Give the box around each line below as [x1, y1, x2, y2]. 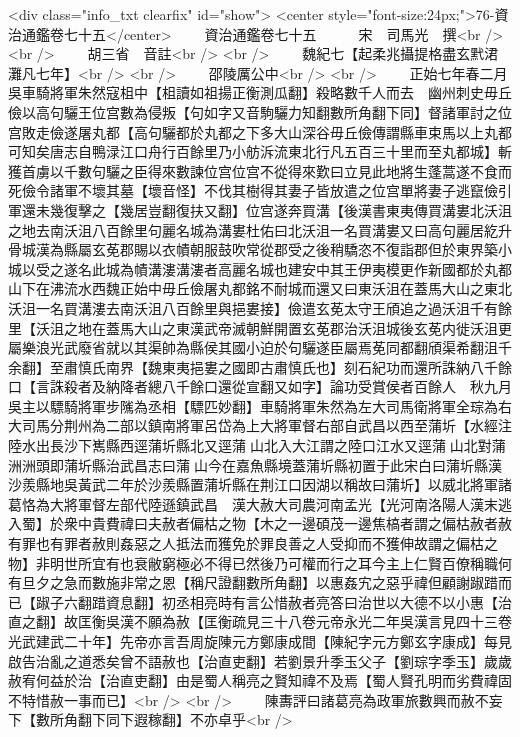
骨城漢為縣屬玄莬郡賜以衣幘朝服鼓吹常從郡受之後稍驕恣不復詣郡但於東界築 [8, 239, 498, 260]
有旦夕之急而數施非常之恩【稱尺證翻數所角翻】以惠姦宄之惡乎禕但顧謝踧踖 [8, 572, 498, 593]
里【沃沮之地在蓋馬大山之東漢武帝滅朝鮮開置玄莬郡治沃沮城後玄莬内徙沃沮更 [8, 317, 512, 338]
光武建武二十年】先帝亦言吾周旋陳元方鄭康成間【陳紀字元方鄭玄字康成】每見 [8, 631, 512, 651]
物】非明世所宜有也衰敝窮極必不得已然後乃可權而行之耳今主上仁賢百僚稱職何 [8, 552, 512, 573]
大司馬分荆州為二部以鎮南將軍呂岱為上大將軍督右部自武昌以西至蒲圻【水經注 [8, 415, 512, 436]
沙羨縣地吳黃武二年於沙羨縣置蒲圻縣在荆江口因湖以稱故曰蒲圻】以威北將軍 [8, 474, 498, 495]
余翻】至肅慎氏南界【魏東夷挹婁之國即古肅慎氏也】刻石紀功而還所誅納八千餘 [8, 356, 512, 377]
